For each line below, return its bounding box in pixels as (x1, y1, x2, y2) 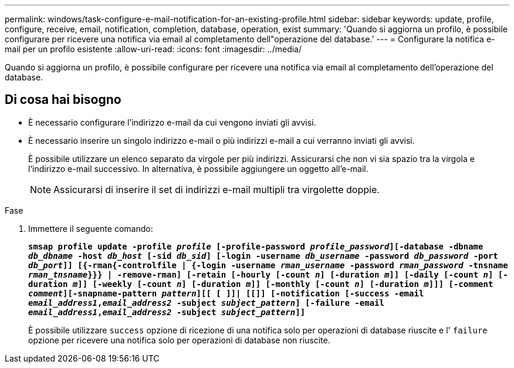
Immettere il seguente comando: (28, 223, 153, 234)
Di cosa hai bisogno (5, 92, 121, 107)
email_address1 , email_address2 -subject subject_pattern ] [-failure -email (28, 298, 384, 308)
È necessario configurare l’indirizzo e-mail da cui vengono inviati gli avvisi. (28, 117, 316, 127)
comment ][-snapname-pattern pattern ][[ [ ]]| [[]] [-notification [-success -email (28, 288, 424, 298)
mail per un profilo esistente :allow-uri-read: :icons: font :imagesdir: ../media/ (5, 44, 302, 54)
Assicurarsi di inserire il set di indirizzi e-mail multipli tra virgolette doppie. (53, 183, 380, 195)
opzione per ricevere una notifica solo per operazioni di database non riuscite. (28, 335, 330, 345)
